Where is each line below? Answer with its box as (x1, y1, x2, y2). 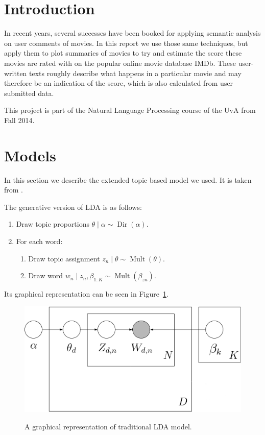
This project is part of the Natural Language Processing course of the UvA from (4, 105, 256, 115)
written (4, 67, 27, 78)
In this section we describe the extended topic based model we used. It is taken (4, 174, 252, 185)
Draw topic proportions (16, 219, 89, 229)
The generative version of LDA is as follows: (4, 201, 142, 212)
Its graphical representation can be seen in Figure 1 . (4, 288, 168, 299)
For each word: (16, 235, 63, 246)
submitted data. (4, 87, 54, 98)
